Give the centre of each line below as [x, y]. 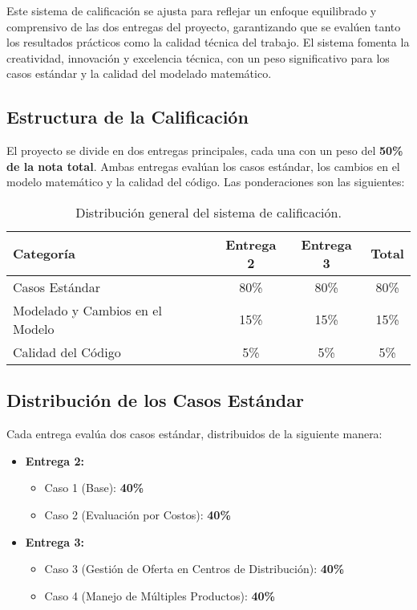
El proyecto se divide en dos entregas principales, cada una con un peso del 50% [205, 150]
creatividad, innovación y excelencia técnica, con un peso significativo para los [198, 57]
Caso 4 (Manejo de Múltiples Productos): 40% [160, 595]
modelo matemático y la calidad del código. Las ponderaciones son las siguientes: [206, 182]
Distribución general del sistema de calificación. [208, 212]
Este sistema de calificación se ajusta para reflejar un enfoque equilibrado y [192, 10]
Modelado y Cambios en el [87, 310]
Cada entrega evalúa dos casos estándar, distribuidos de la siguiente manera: [194, 434]
